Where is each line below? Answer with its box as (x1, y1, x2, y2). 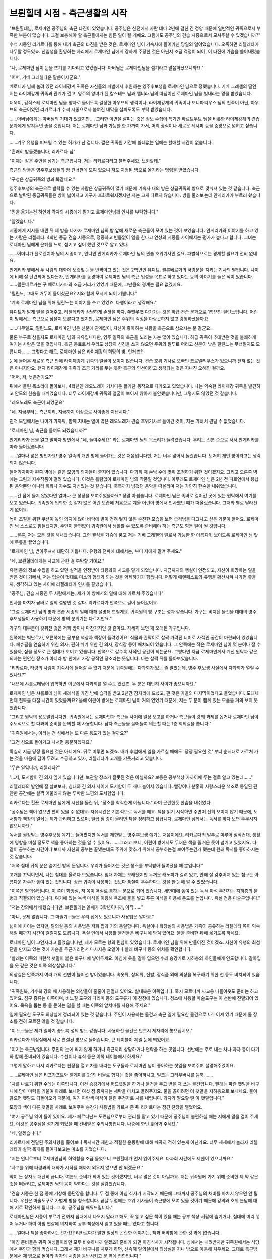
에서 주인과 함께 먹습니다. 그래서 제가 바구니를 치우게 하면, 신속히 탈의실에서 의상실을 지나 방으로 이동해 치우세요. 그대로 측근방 (9, 1246, 258, 1252)
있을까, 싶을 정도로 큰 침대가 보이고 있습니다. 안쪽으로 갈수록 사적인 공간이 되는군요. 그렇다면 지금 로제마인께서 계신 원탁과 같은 (9, 648, 258, 654)
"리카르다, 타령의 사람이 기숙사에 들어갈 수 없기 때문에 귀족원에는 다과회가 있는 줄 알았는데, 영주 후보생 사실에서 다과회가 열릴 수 (9, 665, 259, 671)
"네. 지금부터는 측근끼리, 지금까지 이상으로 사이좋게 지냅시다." (9, 408, 130, 415)
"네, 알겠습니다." (9, 1130, 42, 1136)
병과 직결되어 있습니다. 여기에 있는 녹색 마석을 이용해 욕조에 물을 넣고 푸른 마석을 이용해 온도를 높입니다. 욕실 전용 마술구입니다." (9, 895, 260, 901)
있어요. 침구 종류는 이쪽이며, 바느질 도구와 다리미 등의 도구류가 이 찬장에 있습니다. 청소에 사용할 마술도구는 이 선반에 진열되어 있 (9, 995, 259, 1001)
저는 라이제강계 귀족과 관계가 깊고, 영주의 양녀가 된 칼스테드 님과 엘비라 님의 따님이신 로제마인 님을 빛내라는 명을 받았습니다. (9, 90, 252, 96)
